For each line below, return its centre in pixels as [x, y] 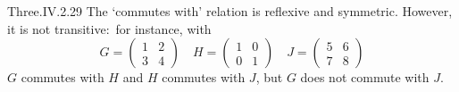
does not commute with [365, 77]
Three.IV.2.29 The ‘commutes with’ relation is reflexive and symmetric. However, [230, 11]
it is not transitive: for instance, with [109, 28]
